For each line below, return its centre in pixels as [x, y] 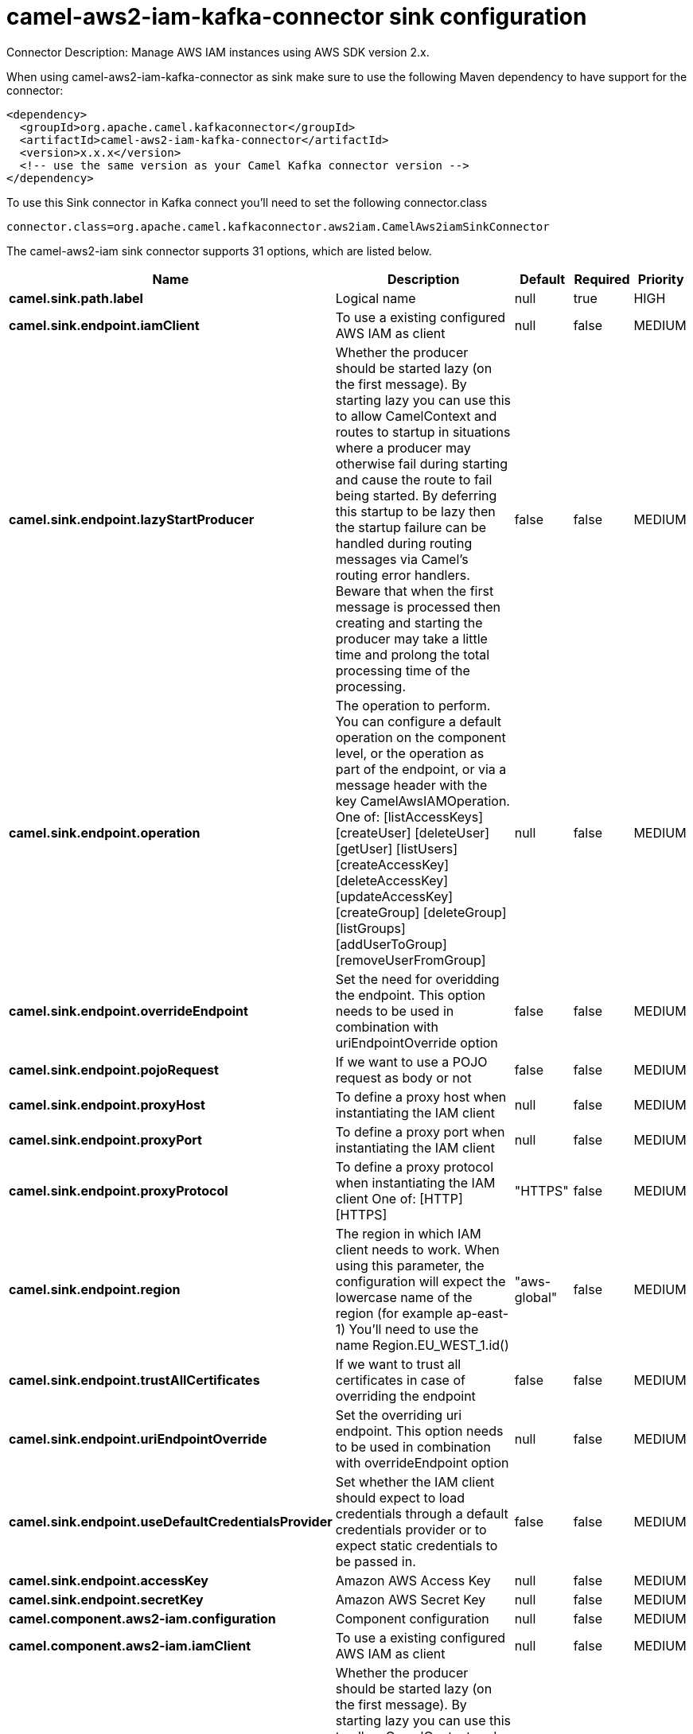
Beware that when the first [415, 591]
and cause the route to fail [414, 479]
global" [536, 1297]
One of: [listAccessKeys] [409, 816]
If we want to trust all [398, 1364]
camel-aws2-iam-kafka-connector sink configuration [297, 17]
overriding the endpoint [405, 1396]
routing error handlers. [403, 575]
